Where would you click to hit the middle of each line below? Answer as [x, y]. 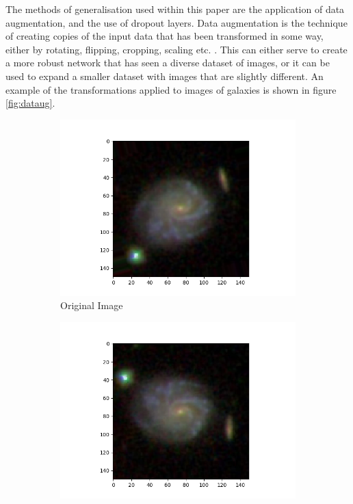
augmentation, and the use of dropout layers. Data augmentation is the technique [176, 22]
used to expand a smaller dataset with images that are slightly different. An [165, 76]
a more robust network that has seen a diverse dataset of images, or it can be [168, 63]
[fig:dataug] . [30, 103]
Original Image [92, 305]
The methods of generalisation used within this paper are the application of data [175, 9]
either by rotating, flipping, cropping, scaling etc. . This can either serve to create [176, 49]
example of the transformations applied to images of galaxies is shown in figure [171, 89]
